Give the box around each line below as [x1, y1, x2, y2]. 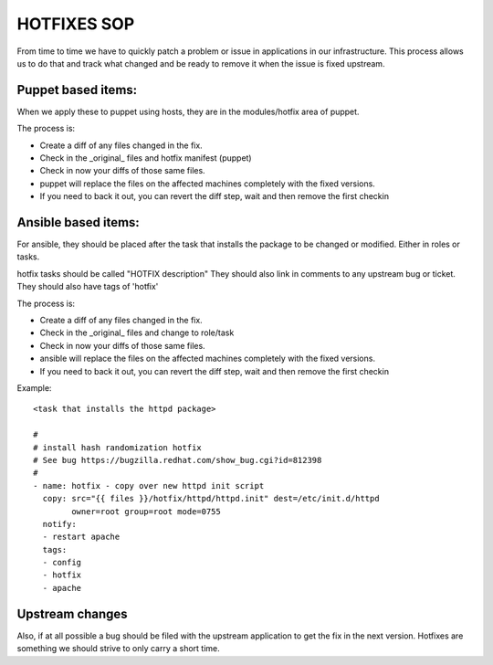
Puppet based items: [16, 82, 138, 98]
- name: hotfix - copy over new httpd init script [33, 480, 265, 491]
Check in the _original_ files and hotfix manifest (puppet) [39, 153, 252, 164]
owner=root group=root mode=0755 [71, 506, 221, 516]
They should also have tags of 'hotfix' [16, 281, 159, 292]
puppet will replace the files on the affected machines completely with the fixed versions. [39, 178, 376, 189]
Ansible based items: [16, 215, 141, 230]
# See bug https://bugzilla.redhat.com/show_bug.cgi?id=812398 [33, 455, 322, 465]
